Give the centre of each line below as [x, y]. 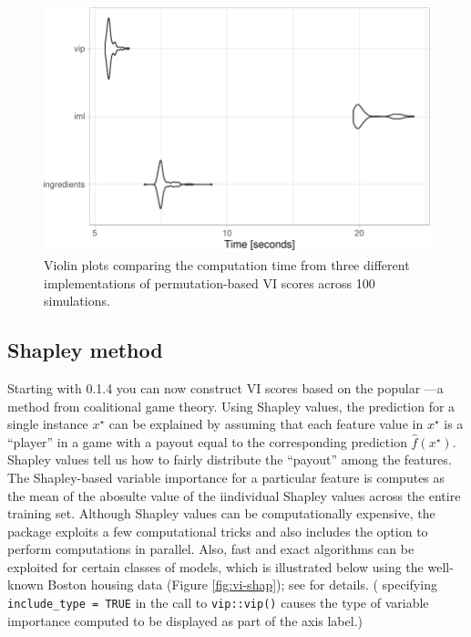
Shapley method [85, 350]
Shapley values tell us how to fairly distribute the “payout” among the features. [230, 459]
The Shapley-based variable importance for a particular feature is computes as [226, 477]
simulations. [77, 301]
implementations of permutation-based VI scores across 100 [210, 282]
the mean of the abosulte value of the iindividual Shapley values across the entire [234, 495]
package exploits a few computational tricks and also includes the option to [218, 531]
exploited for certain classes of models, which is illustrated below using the [215, 566]
